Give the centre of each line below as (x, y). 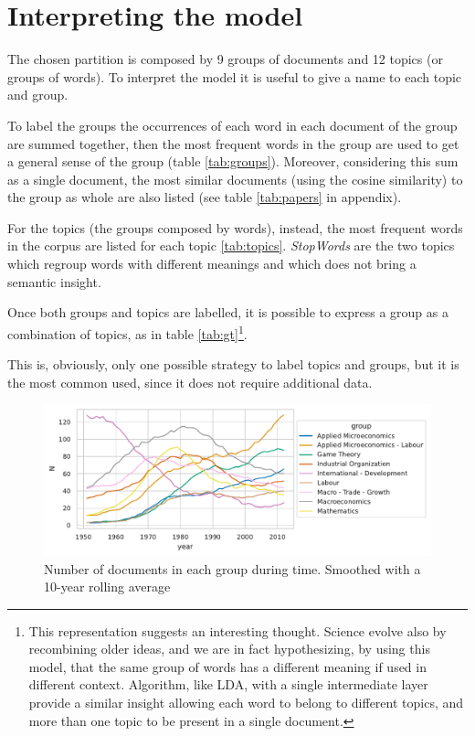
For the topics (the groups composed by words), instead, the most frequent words (235, 227)
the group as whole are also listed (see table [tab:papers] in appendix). (205, 197)
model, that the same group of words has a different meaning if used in (227, 666)
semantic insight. (54, 281)
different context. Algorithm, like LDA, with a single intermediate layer (228, 684)
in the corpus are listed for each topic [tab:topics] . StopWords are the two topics (231, 245)
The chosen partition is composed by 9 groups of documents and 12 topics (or (225, 59)
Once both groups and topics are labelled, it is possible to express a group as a (228, 312)
